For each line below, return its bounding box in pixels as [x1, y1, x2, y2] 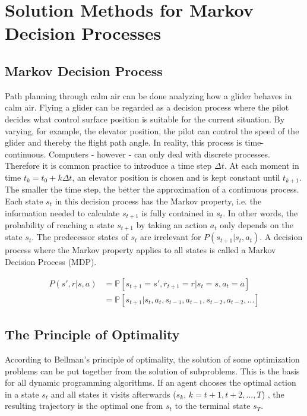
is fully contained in [141, 206, 214, 219]
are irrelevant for [140, 231, 201, 243]
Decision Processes [5, 21, 162, 45]
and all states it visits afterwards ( [50, 387, 176, 400]
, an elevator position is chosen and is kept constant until [72, 171, 280, 183]
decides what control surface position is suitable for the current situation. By [5, 112, 285, 125]
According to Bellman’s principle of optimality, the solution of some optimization [5, 352, 300, 365]
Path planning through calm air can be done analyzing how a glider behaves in [5, 89, 292, 102]
